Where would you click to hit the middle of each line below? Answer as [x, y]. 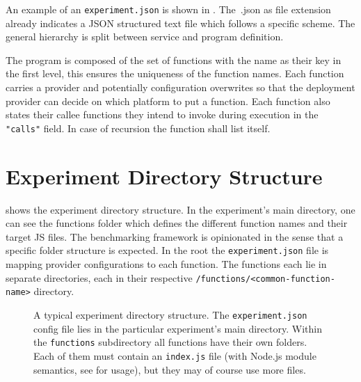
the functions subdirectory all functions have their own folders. [170, 342]
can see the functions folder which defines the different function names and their [177, 223]
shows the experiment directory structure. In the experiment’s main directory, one [180, 209]
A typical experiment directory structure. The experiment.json [170, 314]
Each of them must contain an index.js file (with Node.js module [175, 355]
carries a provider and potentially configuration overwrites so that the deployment [180, 87]
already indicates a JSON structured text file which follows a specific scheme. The [180, 23]
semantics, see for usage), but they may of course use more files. [170, 369]
